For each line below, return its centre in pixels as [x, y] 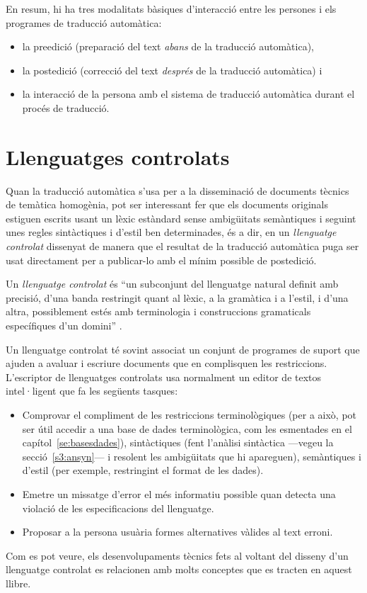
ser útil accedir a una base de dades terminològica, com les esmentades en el [187, 428]
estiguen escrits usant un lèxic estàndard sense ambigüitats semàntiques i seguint [181, 218]
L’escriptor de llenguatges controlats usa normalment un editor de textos [164, 377]
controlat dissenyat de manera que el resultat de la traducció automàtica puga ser [182, 246]
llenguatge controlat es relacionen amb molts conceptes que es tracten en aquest [179, 569]
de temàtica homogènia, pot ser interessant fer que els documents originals [167, 204]
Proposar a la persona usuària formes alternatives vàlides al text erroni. [177, 532]
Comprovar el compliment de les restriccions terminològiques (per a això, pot [190, 414]
